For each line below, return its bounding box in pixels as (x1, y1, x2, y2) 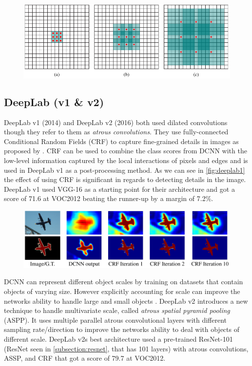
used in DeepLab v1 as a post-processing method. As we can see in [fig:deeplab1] (4, 165, 245, 175)
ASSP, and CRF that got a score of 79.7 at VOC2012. (4, 353, 166, 363)
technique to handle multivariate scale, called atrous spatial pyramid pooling (4, 305, 230, 315)
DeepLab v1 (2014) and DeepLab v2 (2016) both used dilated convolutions (4, 117, 228, 127)
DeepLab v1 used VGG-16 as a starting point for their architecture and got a (4, 183, 235, 194)
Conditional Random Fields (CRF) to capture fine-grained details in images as (4, 136, 239, 146)
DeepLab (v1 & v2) (4, 94, 104, 109)
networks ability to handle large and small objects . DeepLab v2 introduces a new (4, 295, 248, 306)
